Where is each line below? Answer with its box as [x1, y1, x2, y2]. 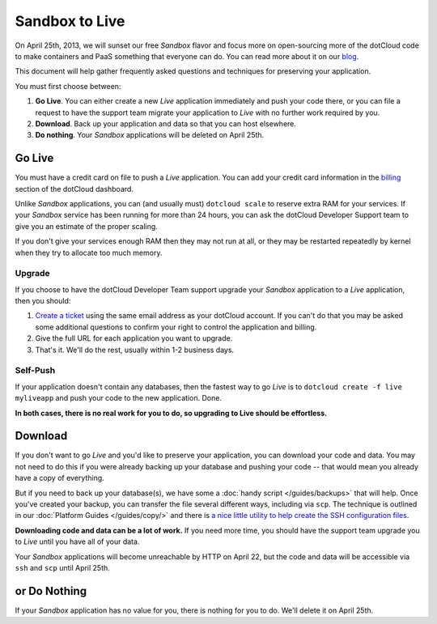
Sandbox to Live [15, 12, 125, 30]
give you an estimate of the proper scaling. [15, 221, 158, 231]
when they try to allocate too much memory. [15, 248, 163, 257]
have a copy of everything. [15, 473, 104, 483]
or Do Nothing [15, 584, 87, 598]
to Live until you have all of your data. [15, 537, 140, 546]
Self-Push [15, 365, 56, 376]
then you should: [15, 296, 71, 306]
